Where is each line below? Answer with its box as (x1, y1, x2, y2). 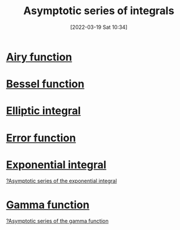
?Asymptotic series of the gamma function (6, 218, 109, 225)
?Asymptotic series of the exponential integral (6, 178, 117, 185)
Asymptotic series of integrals (23, 4, 175, 18)
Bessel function (6, 78, 85, 91)
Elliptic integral (6, 104, 81, 118)
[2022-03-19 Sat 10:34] (70, 24, 128, 31)
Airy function (6, 50, 72, 64)
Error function (6, 131, 76, 145)
